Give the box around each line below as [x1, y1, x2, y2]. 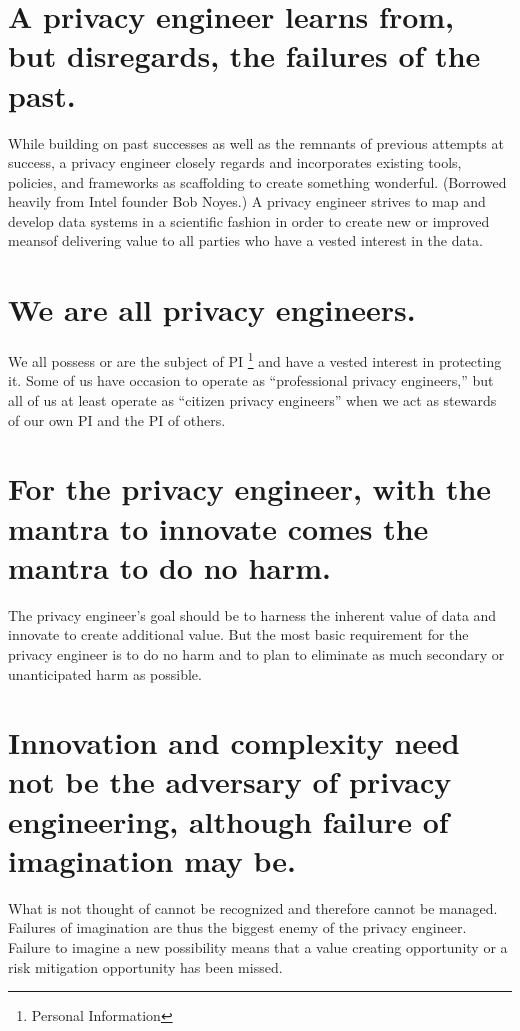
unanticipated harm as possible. [8, 663, 202, 684]
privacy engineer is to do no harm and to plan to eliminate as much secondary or [8, 643, 505, 664]
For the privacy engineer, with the [8, 468, 492, 509]
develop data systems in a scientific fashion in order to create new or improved [8, 210, 490, 231]
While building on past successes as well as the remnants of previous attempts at [8, 132, 504, 153]
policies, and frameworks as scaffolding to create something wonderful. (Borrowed [8, 171, 507, 192]
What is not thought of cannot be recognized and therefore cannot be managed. [8, 897, 498, 918]
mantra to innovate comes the [8, 507, 429, 548]
